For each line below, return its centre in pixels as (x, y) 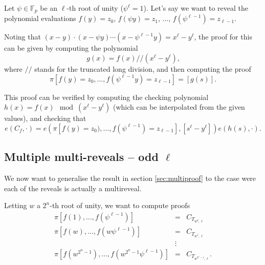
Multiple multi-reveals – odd (81, 157)
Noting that (23, 37)
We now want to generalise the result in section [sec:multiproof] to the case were (130, 178)
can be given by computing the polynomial (71, 48)
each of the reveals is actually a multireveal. (73, 188)
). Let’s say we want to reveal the (196, 8)
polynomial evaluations (40, 18)
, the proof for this (223, 37)
